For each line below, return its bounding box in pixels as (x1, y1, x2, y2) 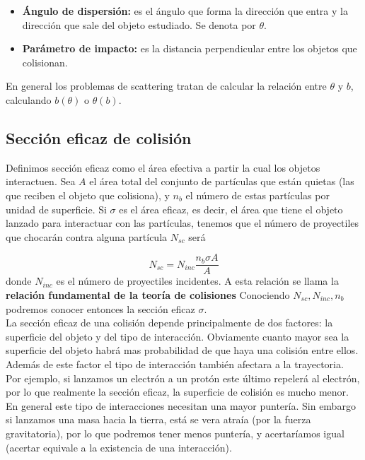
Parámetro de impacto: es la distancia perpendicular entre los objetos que (22, 41, 357, 56)
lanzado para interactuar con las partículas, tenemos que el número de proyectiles (6, 216, 359, 230)
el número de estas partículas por (185, 187, 330, 202)
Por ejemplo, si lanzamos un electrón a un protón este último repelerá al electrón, (6, 370, 360, 385)
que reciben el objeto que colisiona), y (6, 187, 170, 202)
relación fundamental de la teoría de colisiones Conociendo (6, 287, 290, 302)
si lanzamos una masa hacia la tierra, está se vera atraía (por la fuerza (6, 412, 311, 427)
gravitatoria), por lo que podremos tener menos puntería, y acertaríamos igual (6, 425, 344, 440)
